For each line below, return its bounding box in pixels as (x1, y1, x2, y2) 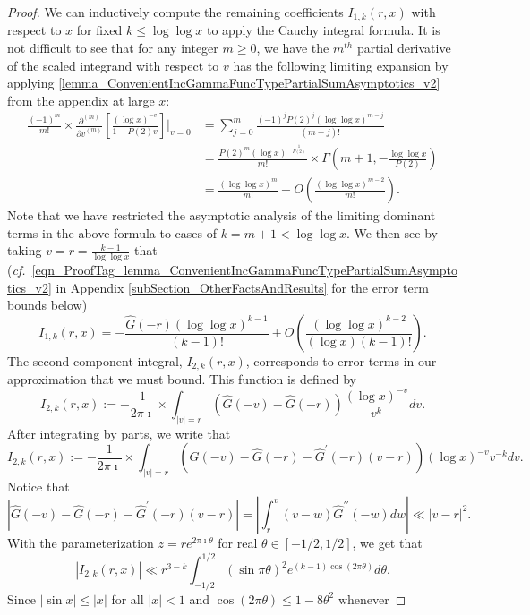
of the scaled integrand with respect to (7, 56, 219, 74)
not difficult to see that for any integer (7, 38, 218, 57)
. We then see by (346, 223, 438, 242)
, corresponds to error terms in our (245, 352, 437, 370)
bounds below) (7, 295, 88, 314)
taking (7, 241, 42, 260)
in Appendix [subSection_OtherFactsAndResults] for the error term (56, 278, 429, 296)
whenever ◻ (338, 589, 406, 608)
